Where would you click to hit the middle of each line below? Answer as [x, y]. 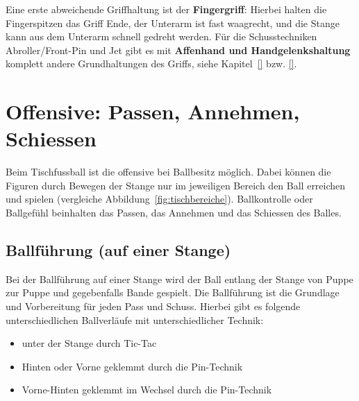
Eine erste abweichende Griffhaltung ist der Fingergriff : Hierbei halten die [166, 9]
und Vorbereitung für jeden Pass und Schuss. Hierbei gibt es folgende [153, 306]
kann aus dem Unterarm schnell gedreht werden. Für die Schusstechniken [161, 36]
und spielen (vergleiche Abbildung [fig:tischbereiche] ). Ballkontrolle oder [159, 199]
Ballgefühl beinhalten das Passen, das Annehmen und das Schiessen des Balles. [174, 213]
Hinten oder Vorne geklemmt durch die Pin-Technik [132, 366]
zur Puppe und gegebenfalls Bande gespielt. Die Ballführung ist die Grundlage [173, 292]
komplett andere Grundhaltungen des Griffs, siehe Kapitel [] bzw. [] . [151, 63]
